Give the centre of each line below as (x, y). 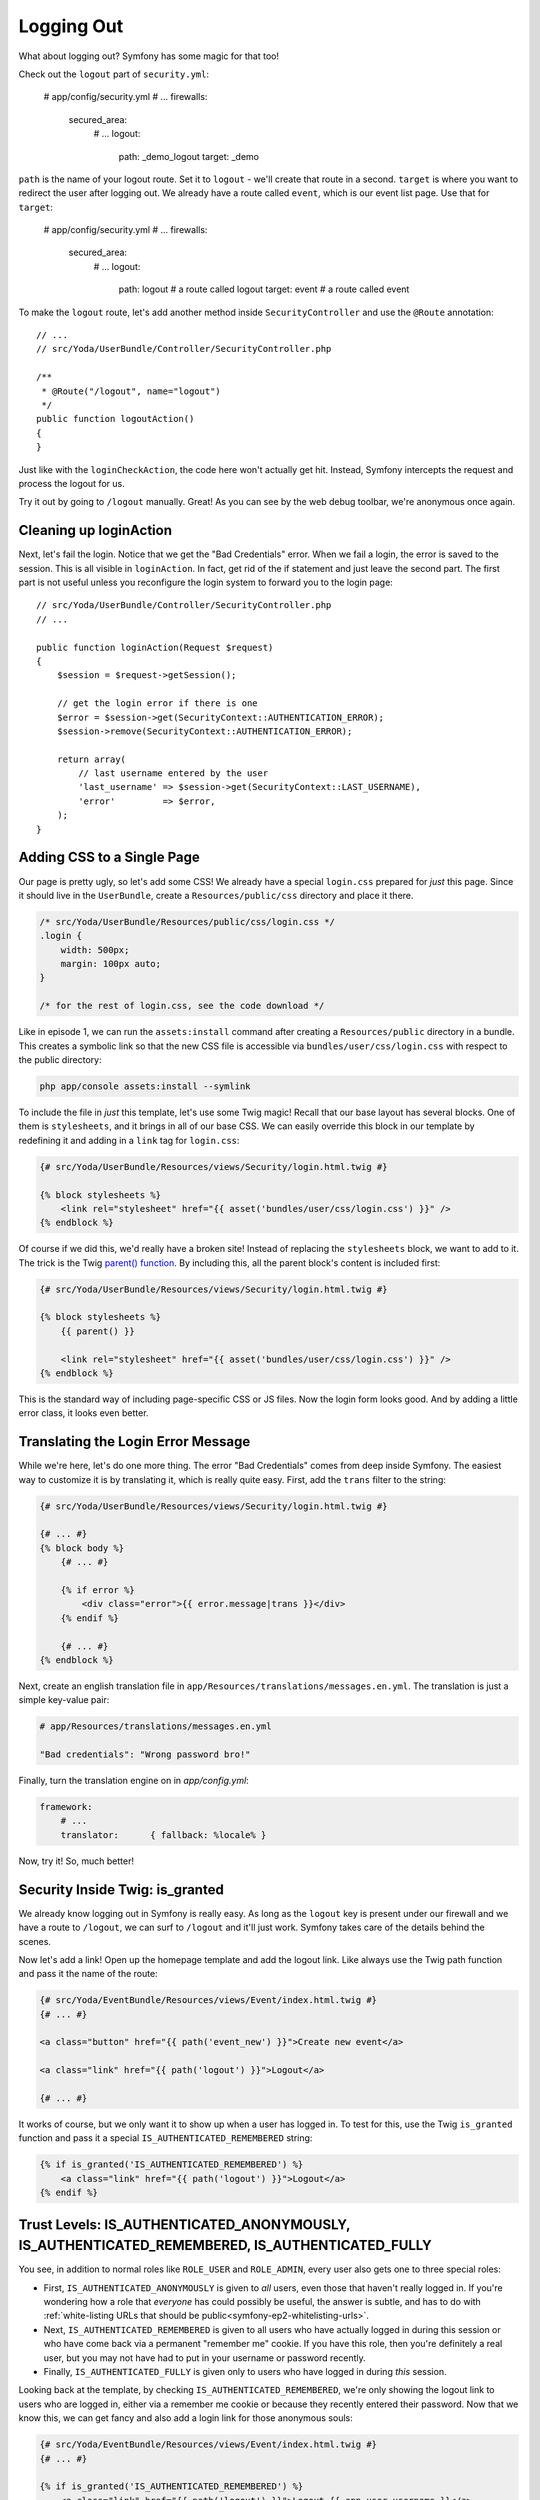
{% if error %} (97, 1590)
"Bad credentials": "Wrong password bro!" (145, 1754)
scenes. (35, 1941)
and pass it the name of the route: (88, 1974)
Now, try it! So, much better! (76, 1861)
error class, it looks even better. (83, 1413)
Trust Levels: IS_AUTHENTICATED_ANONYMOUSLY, (184, 2224)
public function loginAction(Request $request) (155, 647)
